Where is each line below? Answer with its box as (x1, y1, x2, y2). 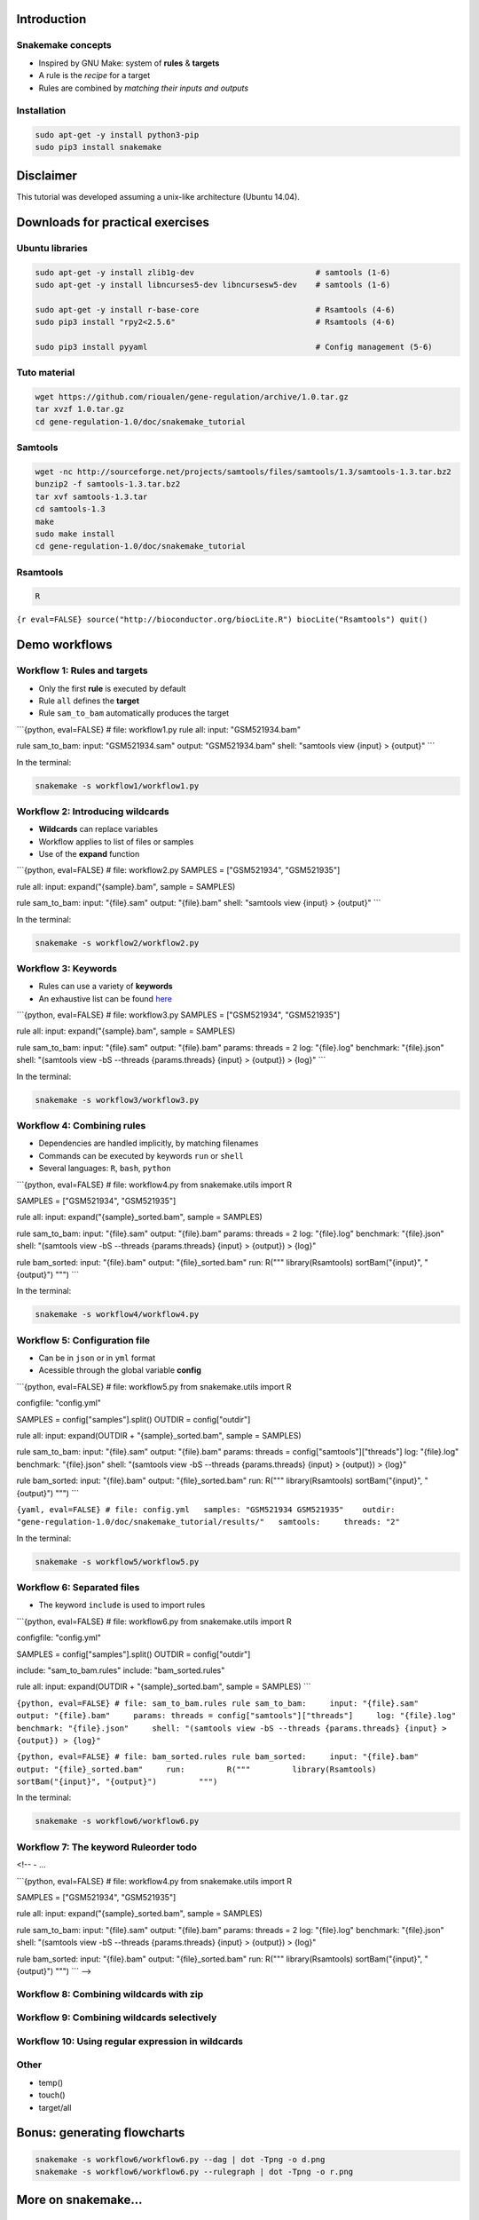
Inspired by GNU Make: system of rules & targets (38, 58, 220, 68)
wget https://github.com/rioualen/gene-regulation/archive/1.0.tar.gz (35, 392, 349, 402)
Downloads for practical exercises (16, 214, 210, 230)
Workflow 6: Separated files (16, 1582, 140, 1594)
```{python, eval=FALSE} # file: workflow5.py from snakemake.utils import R (16, 1381, 292, 1391)
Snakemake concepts (16, 39, 112, 52)
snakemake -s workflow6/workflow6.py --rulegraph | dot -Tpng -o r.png (35, 2167, 354, 2176)
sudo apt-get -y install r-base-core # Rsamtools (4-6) (35, 305, 396, 314)
